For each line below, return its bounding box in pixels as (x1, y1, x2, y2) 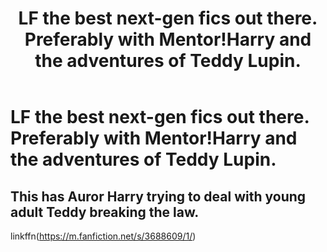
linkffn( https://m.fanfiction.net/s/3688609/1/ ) (10, 230, 197, 242)
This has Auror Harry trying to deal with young (10, 188, 307, 205)
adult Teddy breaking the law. (10, 203, 200, 221)
